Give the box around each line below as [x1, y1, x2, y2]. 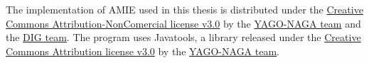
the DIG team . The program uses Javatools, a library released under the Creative [6, 30, 361, 45]
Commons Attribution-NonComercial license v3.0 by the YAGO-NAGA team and [6, 16, 361, 30]
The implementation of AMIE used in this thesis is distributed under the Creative [6, 2, 363, 16]
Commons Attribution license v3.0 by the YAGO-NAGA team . [6, 43, 280, 58]
